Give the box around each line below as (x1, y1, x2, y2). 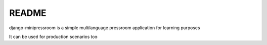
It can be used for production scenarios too (9, 34, 97, 40)
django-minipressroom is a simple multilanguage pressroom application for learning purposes (9, 25, 200, 31)
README (9, 7, 46, 18)
